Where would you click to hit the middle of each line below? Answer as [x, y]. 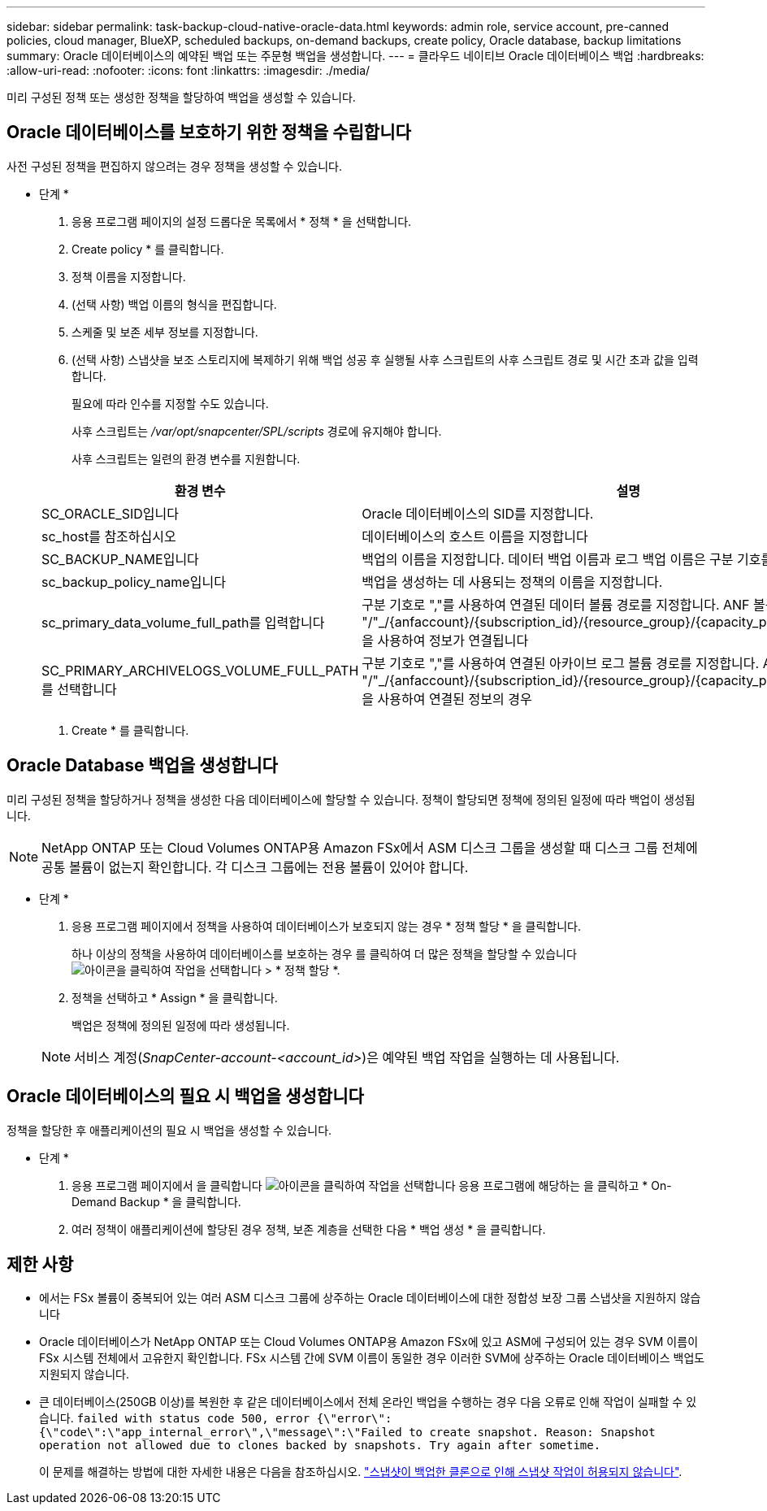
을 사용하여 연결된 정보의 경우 [447, 699]
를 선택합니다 [79, 689]
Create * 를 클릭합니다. [130, 730]
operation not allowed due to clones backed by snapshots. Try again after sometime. [320, 1446]
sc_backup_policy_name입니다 [134, 582]
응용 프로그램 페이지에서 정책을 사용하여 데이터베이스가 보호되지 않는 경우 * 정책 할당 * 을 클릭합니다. [327, 926]
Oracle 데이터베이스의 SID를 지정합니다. [478, 513]
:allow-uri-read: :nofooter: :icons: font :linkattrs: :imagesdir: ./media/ [188, 70]
